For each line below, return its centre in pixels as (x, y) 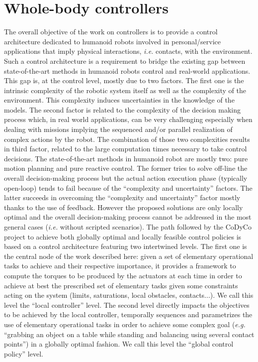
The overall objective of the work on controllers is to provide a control (111, 32)
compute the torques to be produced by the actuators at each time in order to (123, 275)
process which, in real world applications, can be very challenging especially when (128, 119)
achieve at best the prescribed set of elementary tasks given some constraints (121, 285)
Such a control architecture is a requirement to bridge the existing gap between (125, 60)
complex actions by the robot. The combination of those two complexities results (127, 139)
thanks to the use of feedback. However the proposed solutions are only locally (124, 207)
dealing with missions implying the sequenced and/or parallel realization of (118, 129)
